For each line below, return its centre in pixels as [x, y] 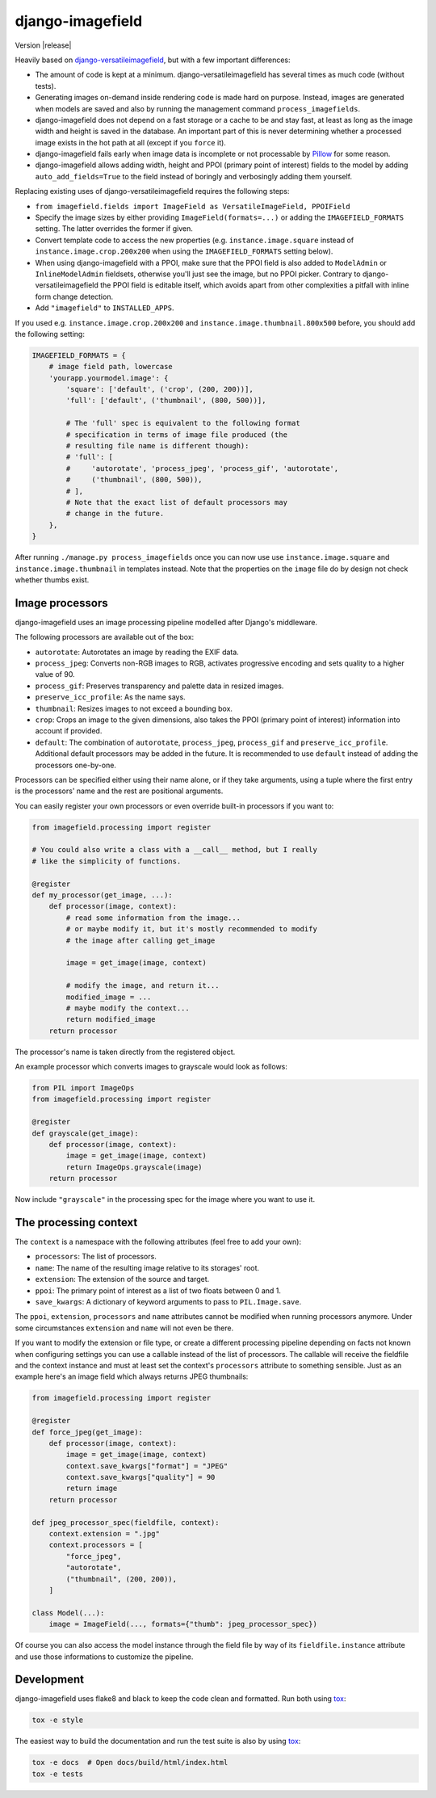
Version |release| [43, 45]
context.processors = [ [96, 1545]
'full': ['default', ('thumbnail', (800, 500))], [166, 401]
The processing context [76, 1222]
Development [50, 1680]
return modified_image [111, 1019]
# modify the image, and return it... [143, 986]
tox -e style [58, 1720]
